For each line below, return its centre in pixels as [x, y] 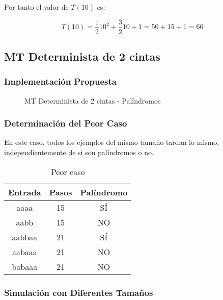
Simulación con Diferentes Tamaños [79, 292]
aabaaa [24, 252]
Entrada [25, 192]
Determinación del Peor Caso [66, 123]
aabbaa [25, 237]
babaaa [25, 266]
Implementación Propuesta [60, 81]
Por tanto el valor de [36, 7]
